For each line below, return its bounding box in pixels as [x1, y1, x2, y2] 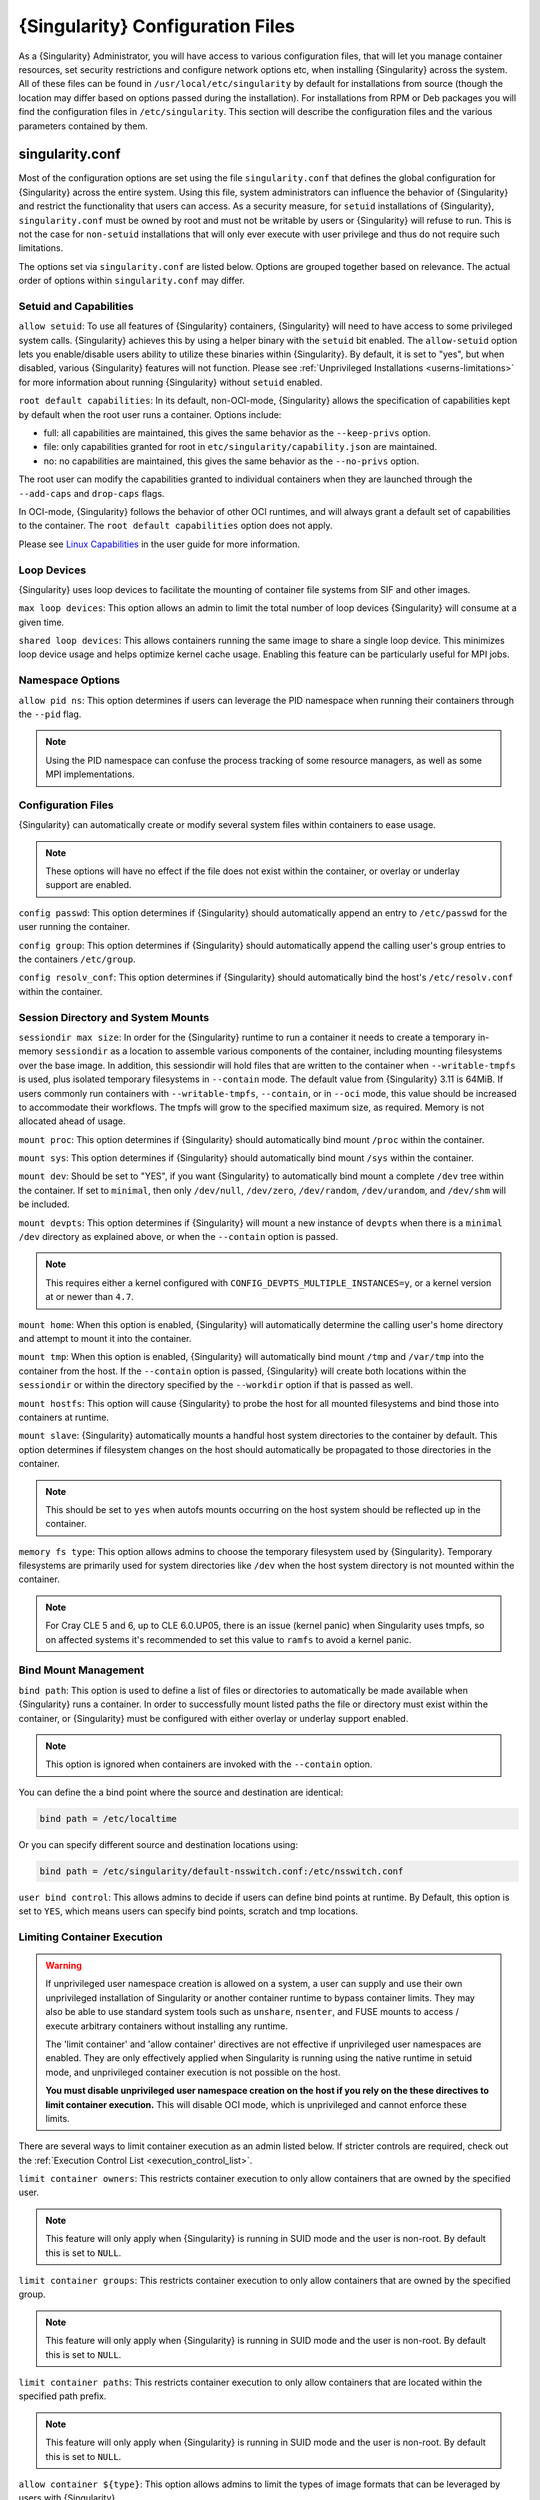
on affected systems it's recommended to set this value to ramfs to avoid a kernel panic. [45, 1633, 412, 1645]
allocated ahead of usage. [18, 1115, 126, 1127]
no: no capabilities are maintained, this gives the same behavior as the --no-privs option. [43, 455, 420, 467]
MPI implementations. [45, 768, 135, 780]
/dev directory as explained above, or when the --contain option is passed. [18, 1231, 339, 1243]
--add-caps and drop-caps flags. [18, 487, 165, 499]
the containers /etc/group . [18, 953, 136, 965]
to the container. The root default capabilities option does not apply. [18, 520, 334, 532]
